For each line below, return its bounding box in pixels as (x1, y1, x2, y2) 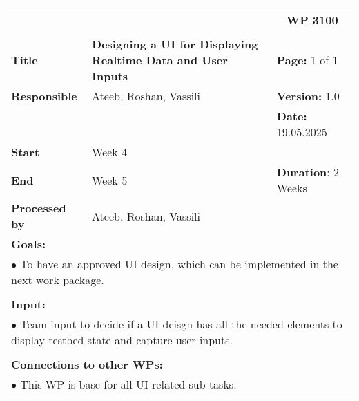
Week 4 (92, 144, 128, 160)
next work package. (11, 272, 104, 288)
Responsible (11, 88, 77, 104)
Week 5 (92, 171, 128, 188)
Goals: (11, 236, 46, 252)
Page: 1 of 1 (276, 52, 338, 68)
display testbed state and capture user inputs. (11, 332, 233, 348)
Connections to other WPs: (11, 356, 163, 372)
